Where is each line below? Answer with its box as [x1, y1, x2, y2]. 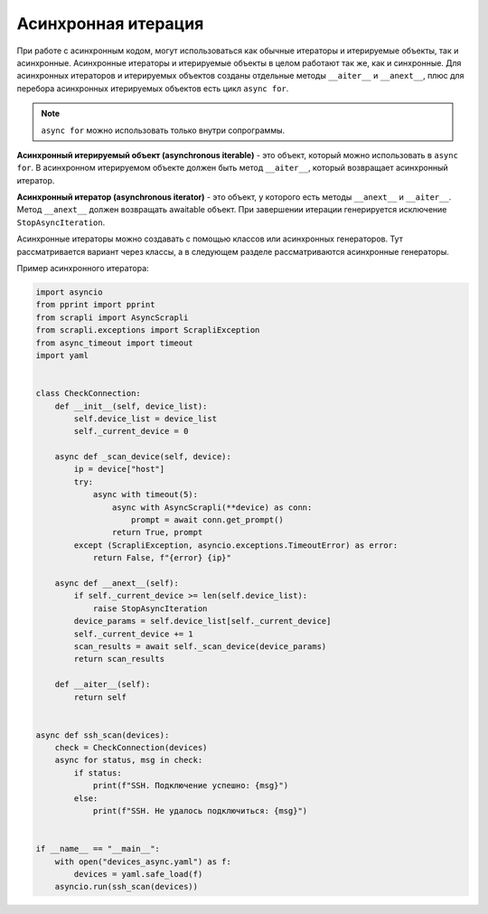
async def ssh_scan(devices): [35, 730, 170, 740]
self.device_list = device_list [73, 413, 217, 424]
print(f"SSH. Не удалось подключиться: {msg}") [92, 806, 308, 816]
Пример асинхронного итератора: [16, 263, 149, 274]
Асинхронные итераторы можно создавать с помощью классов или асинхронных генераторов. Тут [16, 233, 404, 244]
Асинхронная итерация [16, 14, 204, 33]
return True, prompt [111, 527, 203, 538]
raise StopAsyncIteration [92, 603, 208, 614]
